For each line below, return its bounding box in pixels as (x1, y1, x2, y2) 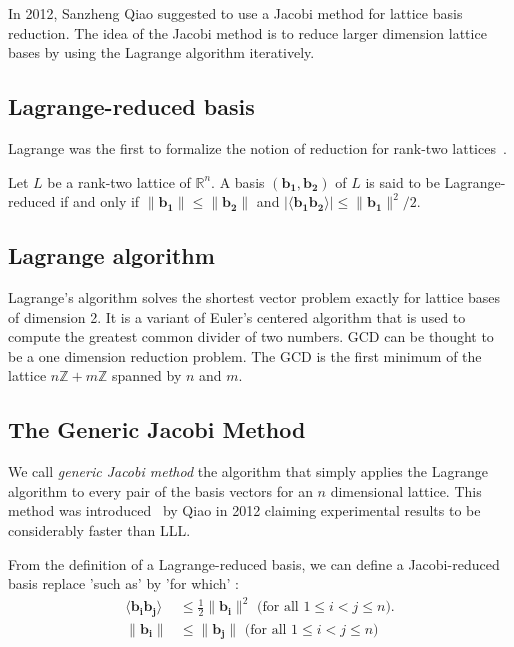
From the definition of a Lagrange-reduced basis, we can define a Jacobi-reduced (8, 553, 500, 574)
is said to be (365, 171, 440, 192)
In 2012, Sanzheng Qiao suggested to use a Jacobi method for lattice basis (8, 3, 463, 23)
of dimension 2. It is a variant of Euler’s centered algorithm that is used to (8, 306, 466, 327)
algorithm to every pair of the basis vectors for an (8, 480, 313, 501)
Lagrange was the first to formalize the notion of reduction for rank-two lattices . (8, 137, 507, 158)
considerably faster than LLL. (8, 519, 191, 540)
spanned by (111, 365, 182, 386)
